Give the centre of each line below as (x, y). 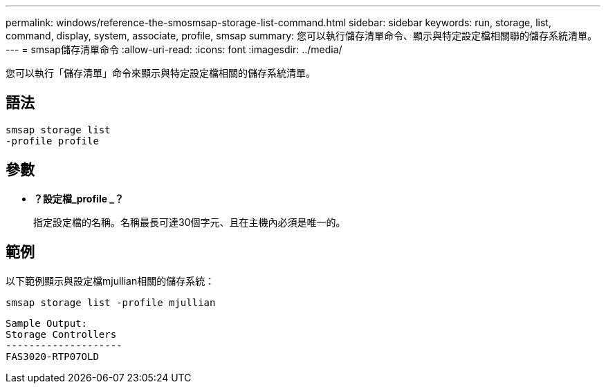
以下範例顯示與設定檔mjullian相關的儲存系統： (110, 281)
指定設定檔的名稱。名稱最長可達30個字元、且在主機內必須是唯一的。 (190, 222)
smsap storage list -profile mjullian (111, 302)
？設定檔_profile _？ (79, 198)
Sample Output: (47, 323)
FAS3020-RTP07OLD (52, 356)
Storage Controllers (61, 334)
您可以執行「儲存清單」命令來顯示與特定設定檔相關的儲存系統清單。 (160, 73)
